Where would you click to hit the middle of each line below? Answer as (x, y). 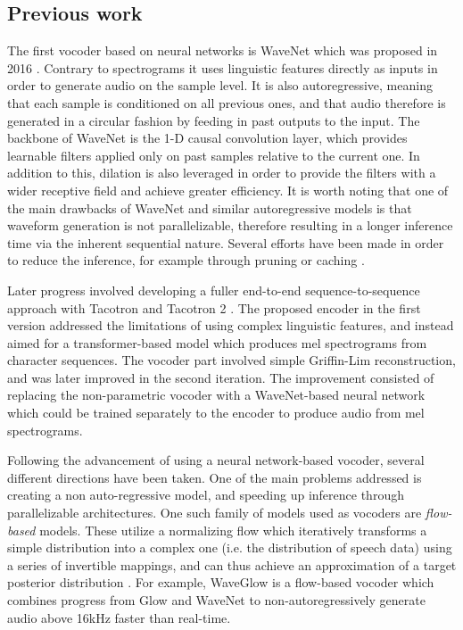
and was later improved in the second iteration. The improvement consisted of (221, 377)
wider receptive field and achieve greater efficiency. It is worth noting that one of (228, 190)
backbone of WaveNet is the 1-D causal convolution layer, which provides (207, 138)
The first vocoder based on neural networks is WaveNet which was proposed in (223, 50)
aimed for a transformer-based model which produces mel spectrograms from (217, 342)
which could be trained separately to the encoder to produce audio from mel (216, 413)
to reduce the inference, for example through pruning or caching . (186, 260)
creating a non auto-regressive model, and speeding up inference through (206, 495)
